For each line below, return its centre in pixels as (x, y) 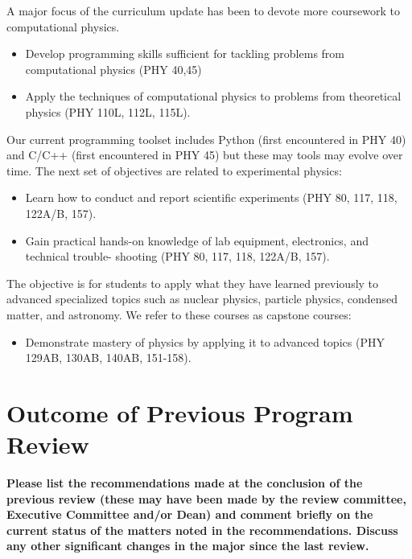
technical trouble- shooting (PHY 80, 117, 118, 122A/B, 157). (177, 256)
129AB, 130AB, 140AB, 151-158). (108, 358)
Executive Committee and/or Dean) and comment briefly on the (190, 514)
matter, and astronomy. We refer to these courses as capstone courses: (179, 314)
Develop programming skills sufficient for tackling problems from (185, 53)
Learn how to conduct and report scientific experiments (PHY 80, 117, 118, (211, 197)
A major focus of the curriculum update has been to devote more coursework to (203, 10)
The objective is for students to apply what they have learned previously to (193, 283)
